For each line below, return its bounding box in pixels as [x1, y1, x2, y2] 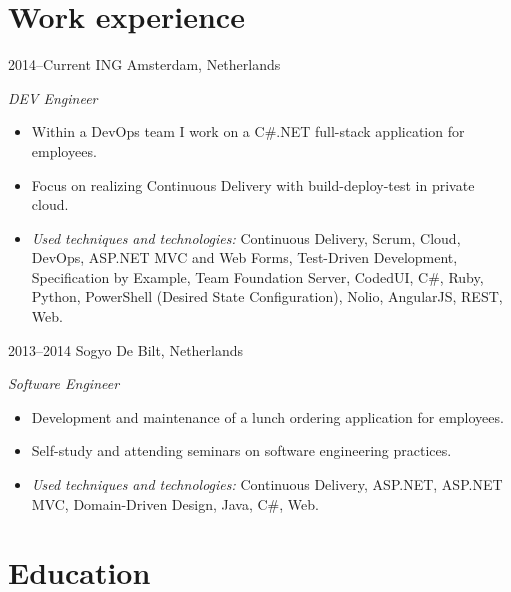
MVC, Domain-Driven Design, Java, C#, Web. [31, 493, 319, 514]
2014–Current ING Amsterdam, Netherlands [8, 54, 281, 75]
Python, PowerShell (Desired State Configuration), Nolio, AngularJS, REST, [31, 286, 503, 307]
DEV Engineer [8, 87, 98, 108]
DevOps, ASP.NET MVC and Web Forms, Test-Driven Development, [31, 247, 458, 268]
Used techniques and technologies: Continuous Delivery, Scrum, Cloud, [31, 227, 461, 248]
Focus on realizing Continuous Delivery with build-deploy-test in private [31, 174, 475, 195]
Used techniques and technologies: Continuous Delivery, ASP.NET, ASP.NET [31, 474, 503, 495]
